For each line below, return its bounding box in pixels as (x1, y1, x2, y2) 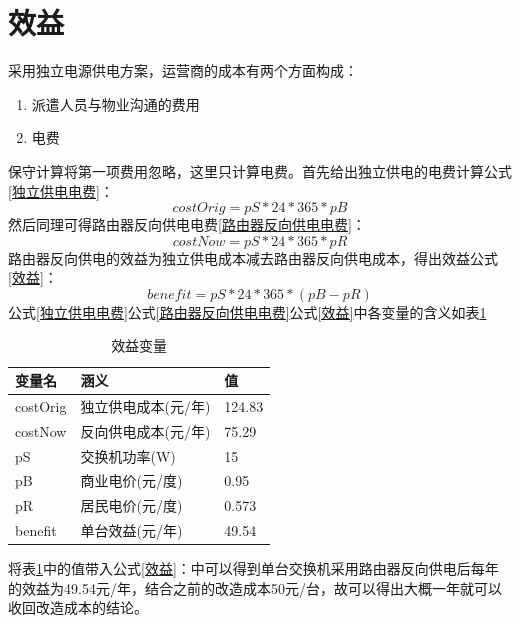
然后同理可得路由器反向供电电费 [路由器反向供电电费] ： (8, 214, 366, 235)
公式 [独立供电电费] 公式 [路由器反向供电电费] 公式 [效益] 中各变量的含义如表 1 (8, 301, 487, 322)
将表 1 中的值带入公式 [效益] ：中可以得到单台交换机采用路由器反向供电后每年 (8, 558, 499, 579)
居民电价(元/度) (80, 495, 183, 516)
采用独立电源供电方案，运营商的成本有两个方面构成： (8, 60, 358, 81)
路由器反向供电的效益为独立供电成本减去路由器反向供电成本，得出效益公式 (8, 247, 498, 268)
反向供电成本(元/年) (80, 420, 211, 441)
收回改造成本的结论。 (8, 597, 148, 618)
